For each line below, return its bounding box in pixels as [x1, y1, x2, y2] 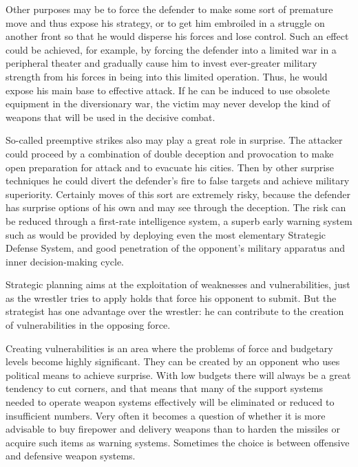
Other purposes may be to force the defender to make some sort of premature [6, 2, 333, 16]
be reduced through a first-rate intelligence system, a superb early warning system [6, 213, 352, 228]
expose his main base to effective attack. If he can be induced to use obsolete [6, 83, 330, 97]
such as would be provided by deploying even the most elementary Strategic [6, 227, 326, 241]
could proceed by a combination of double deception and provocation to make [6, 146, 334, 160]
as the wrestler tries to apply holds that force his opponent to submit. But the [6, 290, 337, 305]
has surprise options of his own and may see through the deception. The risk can [6, 200, 346, 215]
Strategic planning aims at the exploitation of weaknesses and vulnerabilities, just [6, 277, 350, 292]
